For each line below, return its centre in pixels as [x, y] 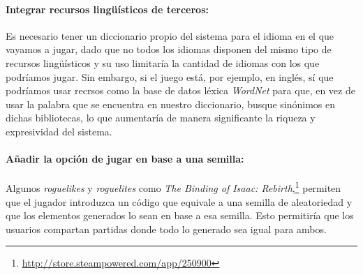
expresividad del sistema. [59, 131]
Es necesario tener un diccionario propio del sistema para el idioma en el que [170, 35]
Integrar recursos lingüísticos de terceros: [107, 9]
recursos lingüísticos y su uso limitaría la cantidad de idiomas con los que [163, 62]
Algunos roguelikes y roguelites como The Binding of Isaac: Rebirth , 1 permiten [173, 187]
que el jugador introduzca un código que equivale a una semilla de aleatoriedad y [179, 201]
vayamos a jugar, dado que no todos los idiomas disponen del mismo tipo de [169, 49]
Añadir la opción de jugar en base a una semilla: [125, 159]
